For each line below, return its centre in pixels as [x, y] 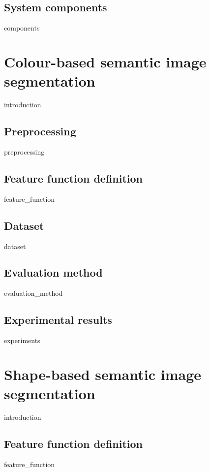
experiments [22, 340]
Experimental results [58, 320]
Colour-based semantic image [105, 61]
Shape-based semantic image [103, 374]
